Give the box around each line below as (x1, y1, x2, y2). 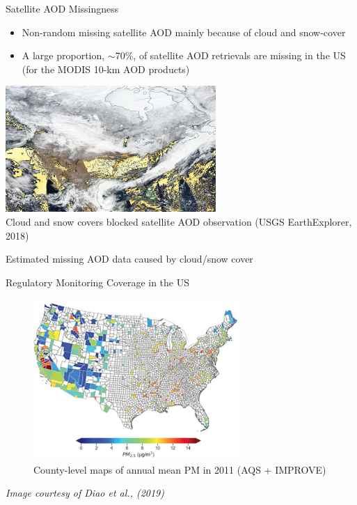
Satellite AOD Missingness (6, 1, 119, 15)
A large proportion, (22, 48, 105, 63)
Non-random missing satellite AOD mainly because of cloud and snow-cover (22, 24, 346, 39)
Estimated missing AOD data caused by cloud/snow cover (6, 251, 253, 266)
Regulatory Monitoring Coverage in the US (6, 274, 189, 289)
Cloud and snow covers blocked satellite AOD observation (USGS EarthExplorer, (6, 214, 352, 228)
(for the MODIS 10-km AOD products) (22, 61, 190, 76)
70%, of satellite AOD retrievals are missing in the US (115, 48, 346, 63)
